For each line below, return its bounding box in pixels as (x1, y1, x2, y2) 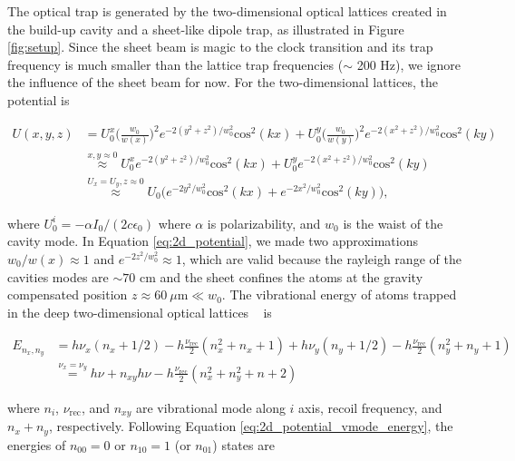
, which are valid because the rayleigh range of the (181, 249, 462, 268)
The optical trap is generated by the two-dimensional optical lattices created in (7, 2, 447, 20)
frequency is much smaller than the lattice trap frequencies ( (7, 54, 344, 74)
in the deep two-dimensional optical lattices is (7, 302, 272, 321)
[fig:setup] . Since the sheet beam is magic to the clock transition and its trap (7, 37, 433, 56)
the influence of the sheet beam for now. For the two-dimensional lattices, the (7, 73, 438, 92)
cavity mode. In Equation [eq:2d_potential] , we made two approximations (7, 231, 419, 250)
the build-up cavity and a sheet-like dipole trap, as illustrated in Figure (7, 19, 404, 38)
